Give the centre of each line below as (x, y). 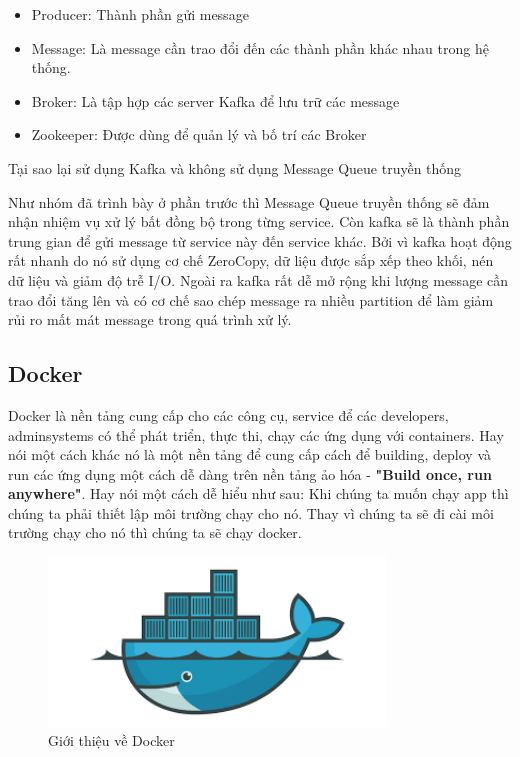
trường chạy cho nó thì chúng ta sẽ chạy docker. (155, 532)
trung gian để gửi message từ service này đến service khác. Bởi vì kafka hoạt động (260, 240)
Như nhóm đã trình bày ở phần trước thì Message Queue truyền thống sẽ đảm (249, 201)
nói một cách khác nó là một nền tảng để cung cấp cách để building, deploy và (249, 454)
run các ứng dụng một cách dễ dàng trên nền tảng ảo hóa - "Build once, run (250, 473)
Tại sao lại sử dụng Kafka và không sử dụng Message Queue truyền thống (235, 167)
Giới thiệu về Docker (111, 740)
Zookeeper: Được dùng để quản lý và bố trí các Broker (199, 134)
